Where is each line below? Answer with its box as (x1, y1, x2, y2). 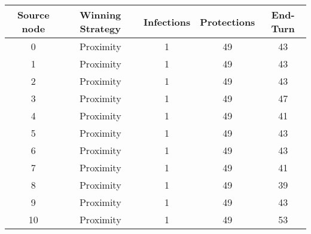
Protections (200, 14, 255, 29)
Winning (80, 8, 121, 21)
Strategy (80, 21, 121, 35)
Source (17, 8, 50, 21)
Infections (143, 14, 191, 29)
